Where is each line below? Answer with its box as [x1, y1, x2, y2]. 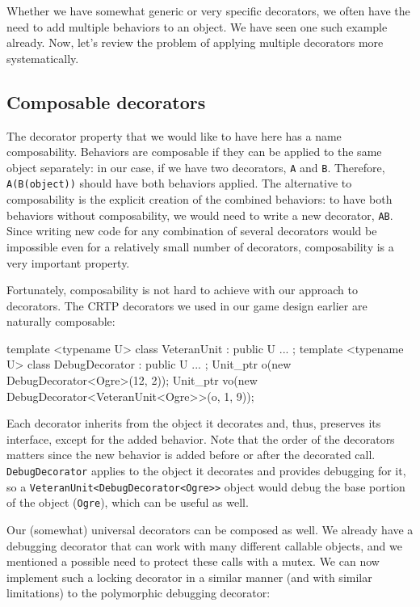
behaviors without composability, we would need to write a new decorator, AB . [6, 206, 393, 223]
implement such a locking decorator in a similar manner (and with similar [6, 568, 372, 585]
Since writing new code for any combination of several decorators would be [6, 222, 377, 239]
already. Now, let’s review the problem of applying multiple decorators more [6, 34, 384, 51]
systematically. [6, 49, 79, 66]
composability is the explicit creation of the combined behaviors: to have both [6, 191, 393, 208]
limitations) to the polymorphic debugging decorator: [6, 584, 271, 601]
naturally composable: [6, 313, 115, 330]
